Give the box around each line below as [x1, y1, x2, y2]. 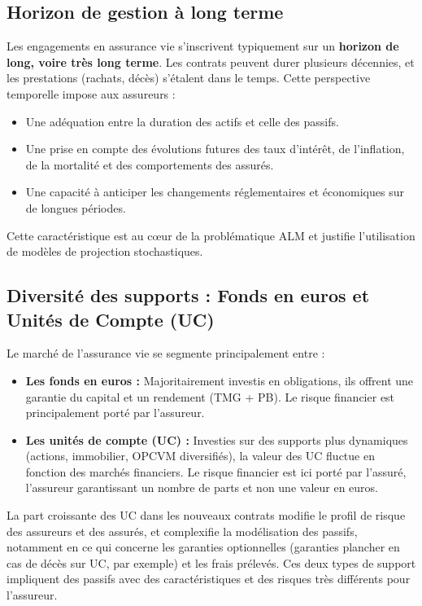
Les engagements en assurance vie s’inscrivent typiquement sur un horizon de [7, 37, 399, 55]
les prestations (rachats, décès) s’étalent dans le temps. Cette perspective [7, 69, 371, 86]
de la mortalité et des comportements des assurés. [25, 156, 274, 173]
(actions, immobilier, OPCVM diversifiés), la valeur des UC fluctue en [25, 447, 375, 464]
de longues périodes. [25, 199, 126, 216]
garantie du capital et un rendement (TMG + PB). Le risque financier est [25, 388, 395, 405]
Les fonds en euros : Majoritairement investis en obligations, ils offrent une [25, 371, 414, 389]
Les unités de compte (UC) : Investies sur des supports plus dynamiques [25, 431, 408, 448]
